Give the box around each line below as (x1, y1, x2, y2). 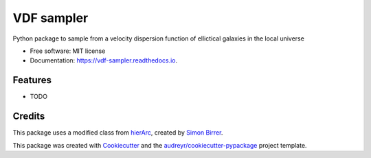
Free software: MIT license (30, 47, 106, 55)
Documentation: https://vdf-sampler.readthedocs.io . (30, 56, 178, 65)
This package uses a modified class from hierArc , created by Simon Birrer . (12, 128, 223, 137)
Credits (12, 111, 45, 122)
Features (12, 74, 52, 86)
